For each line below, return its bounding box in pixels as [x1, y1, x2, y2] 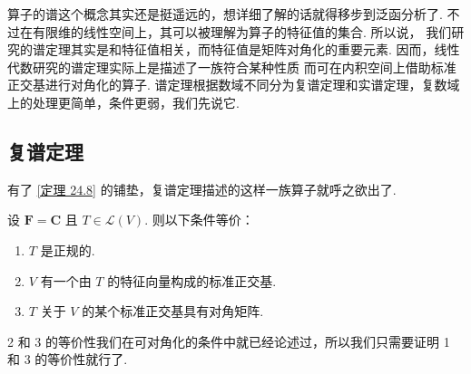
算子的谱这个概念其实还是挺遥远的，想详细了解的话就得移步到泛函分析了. [7, 5, 443, 23]
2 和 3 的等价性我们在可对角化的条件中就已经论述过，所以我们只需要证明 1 [7, 331, 450, 350]
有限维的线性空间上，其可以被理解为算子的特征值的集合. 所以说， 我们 [32, 22, 452, 41]
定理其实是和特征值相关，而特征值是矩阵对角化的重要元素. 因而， [44, 40, 435, 59]
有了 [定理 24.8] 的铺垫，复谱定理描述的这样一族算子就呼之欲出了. [7, 179, 397, 198]
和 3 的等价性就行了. [7, 350, 128, 369]
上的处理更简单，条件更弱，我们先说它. [7, 92, 240, 111]
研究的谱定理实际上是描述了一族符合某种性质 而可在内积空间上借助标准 [32, 57, 456, 76]
